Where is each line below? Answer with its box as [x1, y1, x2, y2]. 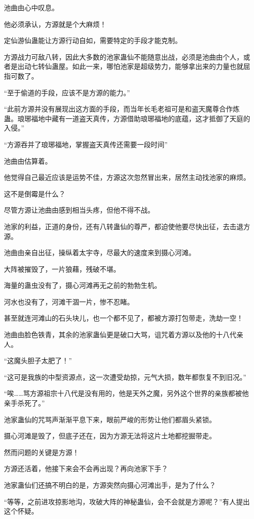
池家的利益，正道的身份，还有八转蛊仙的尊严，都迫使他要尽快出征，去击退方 [4, 221, 250, 231]
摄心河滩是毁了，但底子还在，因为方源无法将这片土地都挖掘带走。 [4, 431, 216, 441]
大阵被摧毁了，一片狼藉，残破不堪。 [4, 263, 120, 274]
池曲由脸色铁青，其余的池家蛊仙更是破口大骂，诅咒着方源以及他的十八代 [4, 329, 236, 340]
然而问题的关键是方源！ [4, 447, 79, 457]
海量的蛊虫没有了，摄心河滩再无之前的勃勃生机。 [4, 280, 161, 290]
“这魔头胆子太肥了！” [4, 355, 72, 366]
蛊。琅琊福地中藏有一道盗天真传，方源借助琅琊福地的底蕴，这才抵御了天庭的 [4, 113, 250, 123]
